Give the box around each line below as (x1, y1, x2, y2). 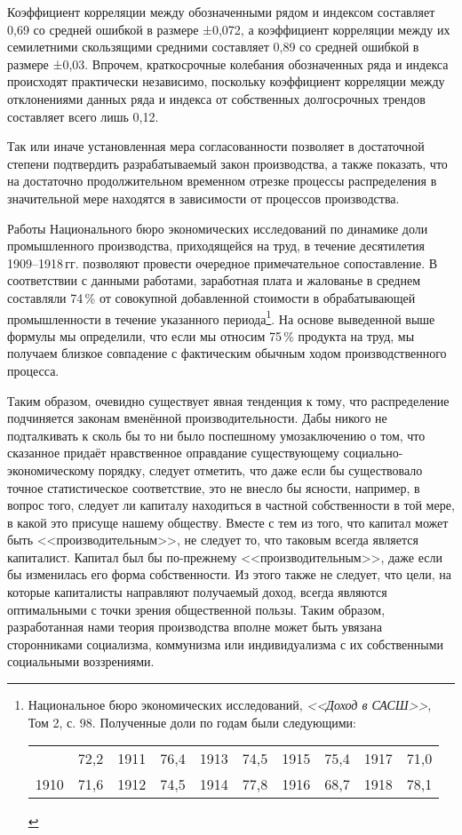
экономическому (7, 460, 95, 479)
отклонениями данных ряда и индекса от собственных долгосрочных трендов (7, 89, 426, 107)
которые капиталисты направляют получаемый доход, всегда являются (7, 583, 387, 601)
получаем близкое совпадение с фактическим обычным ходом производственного (7, 344, 447, 362)
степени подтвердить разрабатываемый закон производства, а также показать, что (7, 154, 448, 172)
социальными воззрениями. (7, 652, 155, 671)
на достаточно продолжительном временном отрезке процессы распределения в (7, 171, 437, 190)
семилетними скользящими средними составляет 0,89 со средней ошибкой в (7, 37, 419, 56)
